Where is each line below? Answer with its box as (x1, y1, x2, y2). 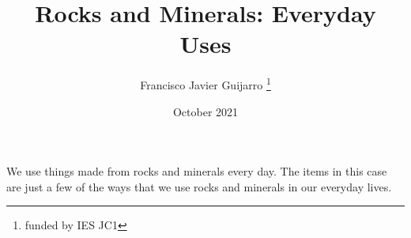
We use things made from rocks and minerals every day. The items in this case (6, 163, 387, 179)
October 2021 (172, 103, 239, 119)
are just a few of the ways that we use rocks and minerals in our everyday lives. (6, 178, 392, 195)
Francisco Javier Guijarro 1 (140, 74, 271, 93)
